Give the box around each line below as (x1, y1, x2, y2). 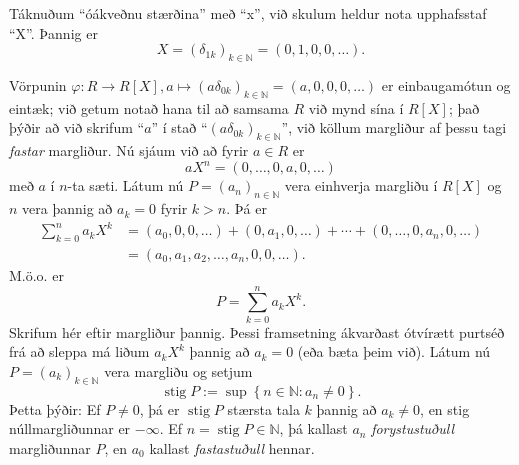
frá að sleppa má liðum (9, 341, 150, 362)
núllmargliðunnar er (9, 418, 131, 439)
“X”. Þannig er (9, 22, 98, 43)
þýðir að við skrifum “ (9, 117, 145, 138)
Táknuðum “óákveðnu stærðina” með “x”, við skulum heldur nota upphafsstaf (9, 3, 487, 23)
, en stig (420, 398, 470, 419)
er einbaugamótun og (381, 74, 511, 95)
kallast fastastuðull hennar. (149, 437, 315, 458)
